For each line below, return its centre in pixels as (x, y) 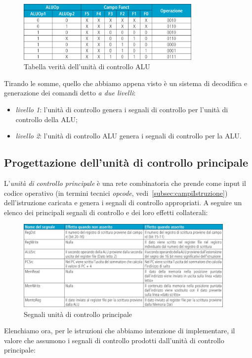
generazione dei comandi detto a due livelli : (70, 93)
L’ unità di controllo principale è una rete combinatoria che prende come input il (125, 183)
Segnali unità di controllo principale (78, 314)
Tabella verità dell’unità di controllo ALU (87, 67)
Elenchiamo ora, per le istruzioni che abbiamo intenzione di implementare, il (120, 331)
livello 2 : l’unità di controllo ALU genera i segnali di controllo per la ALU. (128, 136)
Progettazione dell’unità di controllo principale (126, 162)
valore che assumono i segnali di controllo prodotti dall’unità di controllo (114, 340)
